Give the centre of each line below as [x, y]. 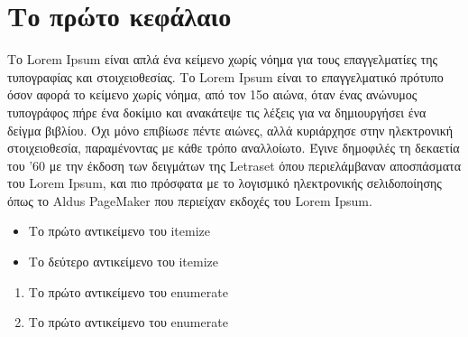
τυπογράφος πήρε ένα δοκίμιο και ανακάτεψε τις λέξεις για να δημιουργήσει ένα [217, 112]
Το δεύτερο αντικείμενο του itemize [124, 262]
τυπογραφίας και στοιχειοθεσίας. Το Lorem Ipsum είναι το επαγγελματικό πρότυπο [225, 76]
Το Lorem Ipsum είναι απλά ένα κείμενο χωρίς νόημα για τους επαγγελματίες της [223, 59]
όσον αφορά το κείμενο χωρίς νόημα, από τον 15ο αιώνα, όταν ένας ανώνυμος [212, 94]
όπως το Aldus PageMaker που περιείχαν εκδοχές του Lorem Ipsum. [190, 200]
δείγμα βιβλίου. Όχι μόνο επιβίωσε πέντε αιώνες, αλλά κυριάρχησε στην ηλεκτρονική [230, 130]
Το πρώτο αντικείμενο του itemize [119, 231]
